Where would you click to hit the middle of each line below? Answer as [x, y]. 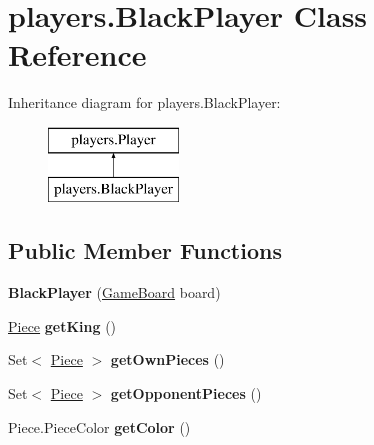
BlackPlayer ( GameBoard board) [114, 292]
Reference [77, 54]
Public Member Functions [145, 250]
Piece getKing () [62, 325]
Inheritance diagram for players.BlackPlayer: [144, 102]
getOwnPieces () [167, 359]
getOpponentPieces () [186, 393]
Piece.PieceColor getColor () [99, 426]
